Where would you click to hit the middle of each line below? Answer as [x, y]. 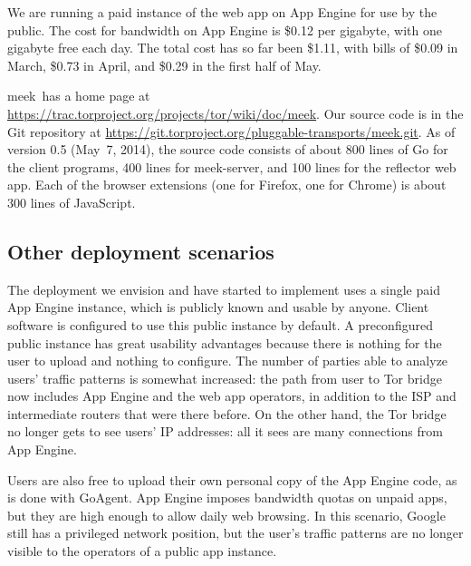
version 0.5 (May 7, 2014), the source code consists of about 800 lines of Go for [228, 149]
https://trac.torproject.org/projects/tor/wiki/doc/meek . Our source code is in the [235, 113]
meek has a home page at [79, 96]
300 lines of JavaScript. [72, 202]
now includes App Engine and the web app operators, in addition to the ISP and [232, 396]
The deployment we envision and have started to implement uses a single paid [224, 289]
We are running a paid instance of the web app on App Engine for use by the [222, 12]
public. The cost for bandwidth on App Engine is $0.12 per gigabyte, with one [225, 29]
